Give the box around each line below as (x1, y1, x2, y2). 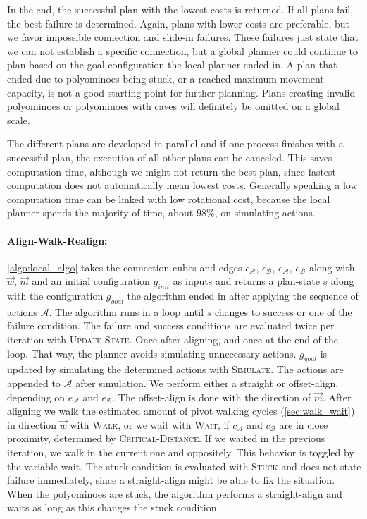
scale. (7, 112, 30, 127)
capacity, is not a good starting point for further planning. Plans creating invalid (7, 85, 356, 99)
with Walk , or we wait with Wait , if (70, 417, 230, 432)
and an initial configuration (32, 274, 150, 288)
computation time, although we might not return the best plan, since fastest (7, 164, 337, 178)
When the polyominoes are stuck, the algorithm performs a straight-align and (7, 486, 342, 501)
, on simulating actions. (214, 205, 316, 220)
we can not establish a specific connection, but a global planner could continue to (7, 43, 359, 58)
